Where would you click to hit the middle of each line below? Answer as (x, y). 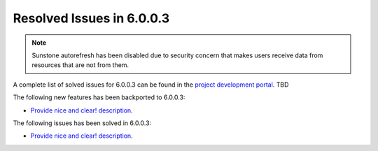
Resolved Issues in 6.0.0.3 (91, 18)
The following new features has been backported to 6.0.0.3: (99, 97)
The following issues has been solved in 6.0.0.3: (82, 123)
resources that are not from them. (80, 65)
